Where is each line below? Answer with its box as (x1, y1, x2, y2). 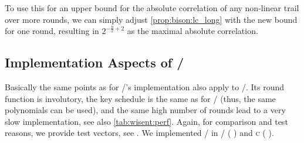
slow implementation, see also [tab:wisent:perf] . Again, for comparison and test (5, 115, 288, 127)
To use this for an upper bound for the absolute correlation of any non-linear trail (5, 2, 299, 13)
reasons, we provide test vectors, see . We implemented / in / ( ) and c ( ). (5, 127, 274, 139)
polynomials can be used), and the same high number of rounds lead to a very (5, 104, 286, 116)
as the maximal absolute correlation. (127, 25, 258, 37)
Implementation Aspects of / (5, 53, 184, 71)
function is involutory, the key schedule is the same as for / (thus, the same (5, 92, 276, 104)
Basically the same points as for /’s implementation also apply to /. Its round (5, 80, 285, 93)
